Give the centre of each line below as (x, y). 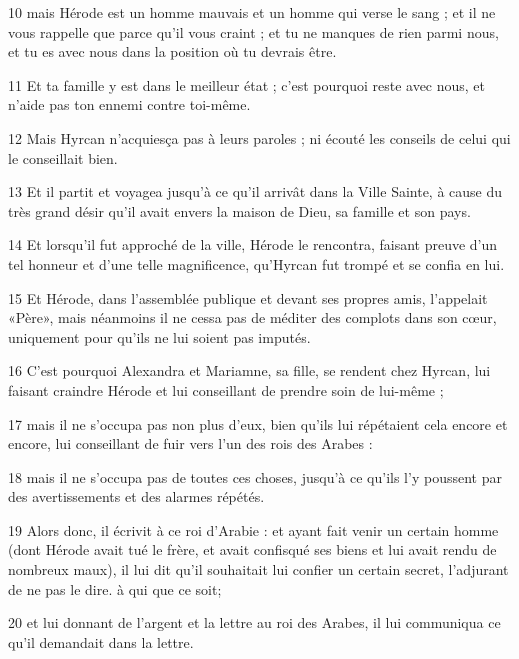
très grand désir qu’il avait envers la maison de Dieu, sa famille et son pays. (239, 210)
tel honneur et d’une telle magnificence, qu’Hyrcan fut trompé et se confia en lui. (256, 263)
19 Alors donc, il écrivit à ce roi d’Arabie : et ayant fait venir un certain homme (253, 529)
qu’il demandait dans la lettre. (101, 641)
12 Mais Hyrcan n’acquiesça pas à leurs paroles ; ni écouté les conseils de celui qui (259, 137)
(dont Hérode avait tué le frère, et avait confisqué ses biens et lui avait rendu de (252, 549)
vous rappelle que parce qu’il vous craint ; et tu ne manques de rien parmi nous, (253, 31)
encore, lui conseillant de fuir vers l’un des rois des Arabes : (190, 443)
